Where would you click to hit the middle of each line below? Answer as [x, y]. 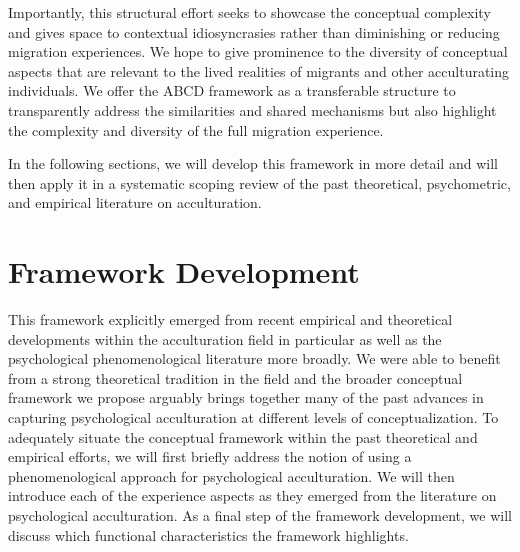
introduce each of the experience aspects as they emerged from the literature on [252, 495]
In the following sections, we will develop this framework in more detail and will [253, 163]
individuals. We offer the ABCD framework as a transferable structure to [232, 90]
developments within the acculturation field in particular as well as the [225, 338]
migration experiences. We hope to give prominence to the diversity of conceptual [258, 51]
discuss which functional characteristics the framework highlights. [208, 534]
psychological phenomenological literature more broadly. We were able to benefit [254, 358]
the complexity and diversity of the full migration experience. [196, 129]
